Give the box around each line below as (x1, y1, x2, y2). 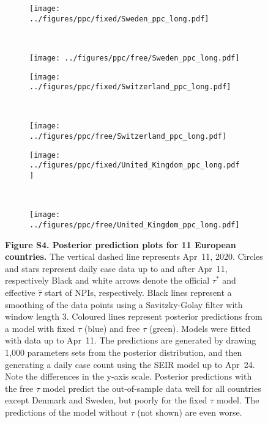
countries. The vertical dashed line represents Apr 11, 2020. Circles (5, 250, 263, 263)
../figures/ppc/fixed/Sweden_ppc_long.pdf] (29, 14, 209, 23)
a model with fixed (5, 322, 75, 334)
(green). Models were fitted (149, 322, 251, 334)
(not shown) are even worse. (137, 405, 242, 418)
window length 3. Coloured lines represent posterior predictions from (5, 310, 262, 323)
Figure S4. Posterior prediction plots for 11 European (5, 238, 236, 251)
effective (5, 286, 35, 299)
